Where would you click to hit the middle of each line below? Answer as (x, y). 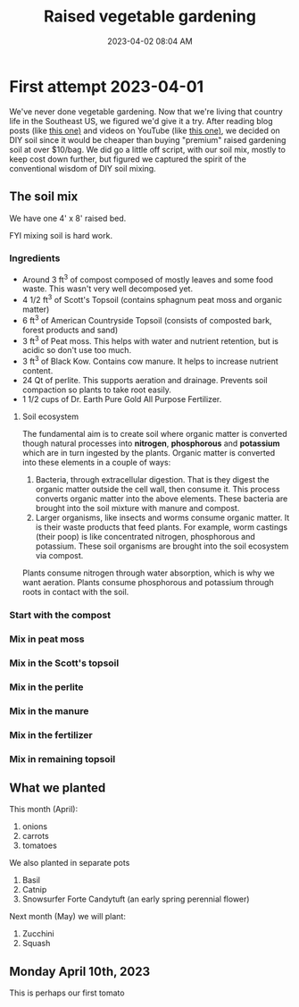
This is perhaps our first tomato (67, 993)
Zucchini (38, 934)
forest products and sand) (70, 330)
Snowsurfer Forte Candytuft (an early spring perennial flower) (136, 899)
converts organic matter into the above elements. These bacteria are (162, 499)
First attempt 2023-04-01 (107, 86)
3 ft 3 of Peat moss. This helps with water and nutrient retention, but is (150, 340)
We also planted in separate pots (70, 863)
